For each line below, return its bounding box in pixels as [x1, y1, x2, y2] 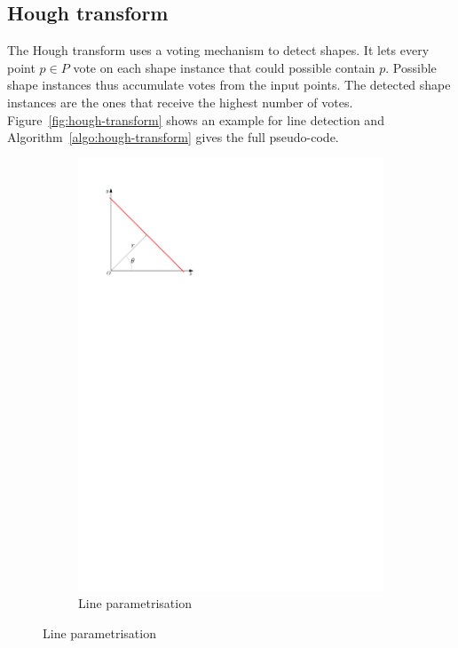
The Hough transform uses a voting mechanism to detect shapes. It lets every [7, 41, 430, 59]
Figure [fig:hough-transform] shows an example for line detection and [7, 110, 384, 129]
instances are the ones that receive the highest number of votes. [7, 92, 353, 111]
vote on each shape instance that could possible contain [73, 58, 375, 76]
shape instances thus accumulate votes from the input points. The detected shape [7, 75, 451, 94]
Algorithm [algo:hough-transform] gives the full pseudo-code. [7, 128, 339, 146]
